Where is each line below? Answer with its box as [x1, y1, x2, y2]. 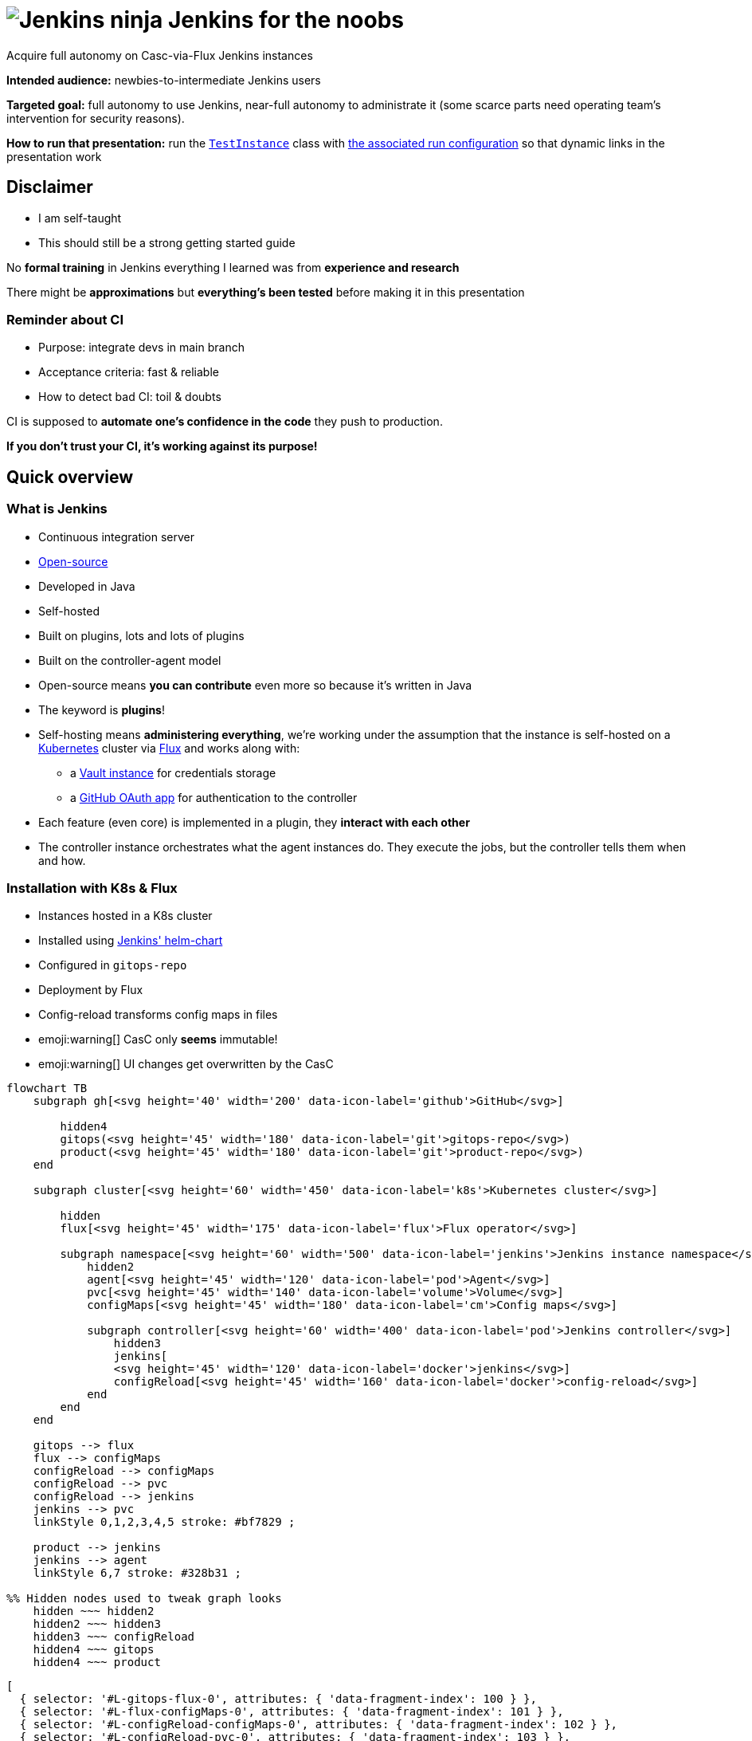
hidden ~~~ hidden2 [33, 1605, 155, 1618]
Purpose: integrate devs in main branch [38, 340, 245, 355]
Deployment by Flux [38, 983, 143, 997]
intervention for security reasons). [6, 111, 185, 125]
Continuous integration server [38, 529, 195, 544]
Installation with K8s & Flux [6, 879, 178, 896]
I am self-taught [38, 210, 122, 225]
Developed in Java [38, 579, 135, 593]
